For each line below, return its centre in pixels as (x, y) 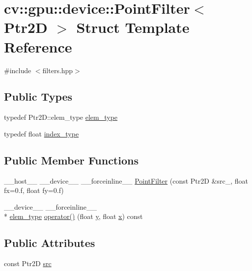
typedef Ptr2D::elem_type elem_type (61, 117)
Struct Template (133, 27)
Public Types (38, 96)
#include (18, 70)
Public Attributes (50, 243)
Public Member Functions (71, 160)
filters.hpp (58, 70)
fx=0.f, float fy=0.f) (34, 190)
